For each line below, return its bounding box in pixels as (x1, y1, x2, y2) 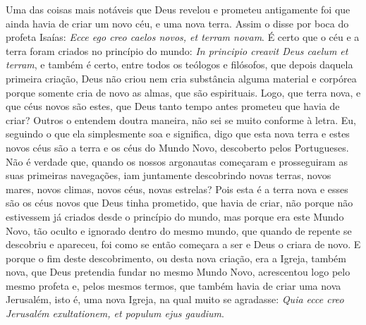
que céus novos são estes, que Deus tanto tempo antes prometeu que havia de (6, 99, 340, 114)
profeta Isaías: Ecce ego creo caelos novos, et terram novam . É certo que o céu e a (6, 30, 360, 44)
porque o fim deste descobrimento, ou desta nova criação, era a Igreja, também (6, 250, 346, 265)
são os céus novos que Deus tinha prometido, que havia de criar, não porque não (6, 195, 353, 210)
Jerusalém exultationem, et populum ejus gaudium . (6, 306, 224, 321)
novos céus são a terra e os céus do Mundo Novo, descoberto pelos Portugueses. (6, 140, 349, 154)
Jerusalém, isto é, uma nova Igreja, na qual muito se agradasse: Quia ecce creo (6, 292, 344, 307)
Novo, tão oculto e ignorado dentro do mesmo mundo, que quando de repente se (6, 223, 352, 238)
